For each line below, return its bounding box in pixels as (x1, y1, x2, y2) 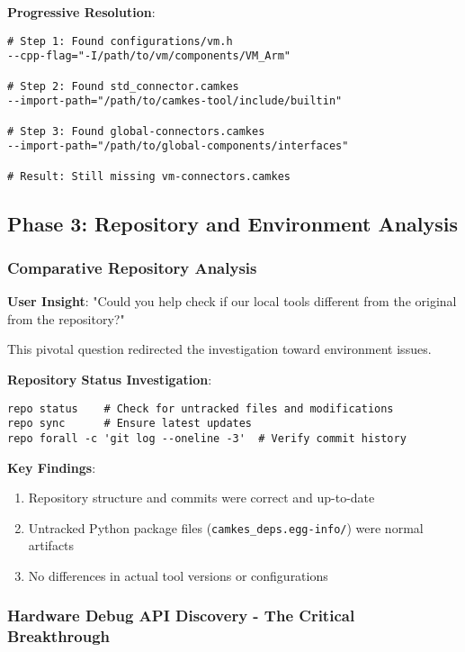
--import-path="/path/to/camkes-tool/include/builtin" (7, 95, 343, 108)
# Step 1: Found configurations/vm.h (7, 34, 233, 48)
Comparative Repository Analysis (7, 256, 257, 278)
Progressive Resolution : (7, 3, 156, 21)
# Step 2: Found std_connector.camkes (7, 79, 239, 93)
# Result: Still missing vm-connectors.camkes (7, 169, 291, 183)
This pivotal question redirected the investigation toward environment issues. (7, 340, 432, 358)
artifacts (28, 536, 75, 555)
